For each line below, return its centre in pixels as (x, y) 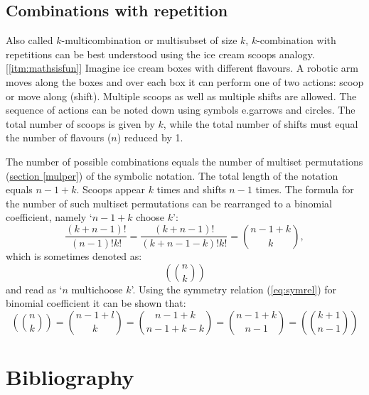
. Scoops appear (111, 189)
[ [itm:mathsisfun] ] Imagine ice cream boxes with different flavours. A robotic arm (182, 68)
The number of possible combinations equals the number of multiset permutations (184, 161)
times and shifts (191, 189)
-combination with (296, 40)
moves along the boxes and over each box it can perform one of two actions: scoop (185, 81)
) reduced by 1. (150, 137)
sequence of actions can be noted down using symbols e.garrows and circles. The (181, 110)
